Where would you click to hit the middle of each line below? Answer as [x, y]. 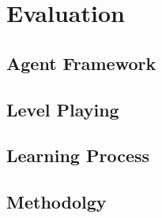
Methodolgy [57, 202]
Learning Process [78, 155]
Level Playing [63, 109]
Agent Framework [81, 63]
